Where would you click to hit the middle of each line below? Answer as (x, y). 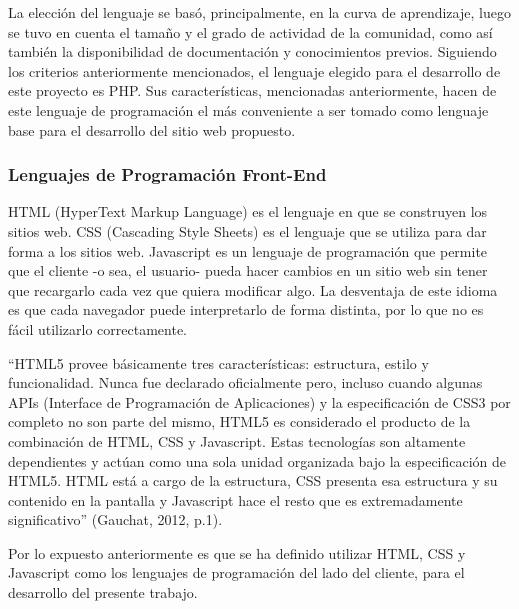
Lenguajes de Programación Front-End (167, 174)
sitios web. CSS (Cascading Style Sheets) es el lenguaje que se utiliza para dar (247, 230)
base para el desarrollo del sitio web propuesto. (152, 129)
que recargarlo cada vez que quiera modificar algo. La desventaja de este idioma (253, 289)
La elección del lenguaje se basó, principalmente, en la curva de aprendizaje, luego (259, 12)
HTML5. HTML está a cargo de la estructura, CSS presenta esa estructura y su (253, 480)
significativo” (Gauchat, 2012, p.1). (115, 519)
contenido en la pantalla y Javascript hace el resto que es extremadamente (235, 499)
